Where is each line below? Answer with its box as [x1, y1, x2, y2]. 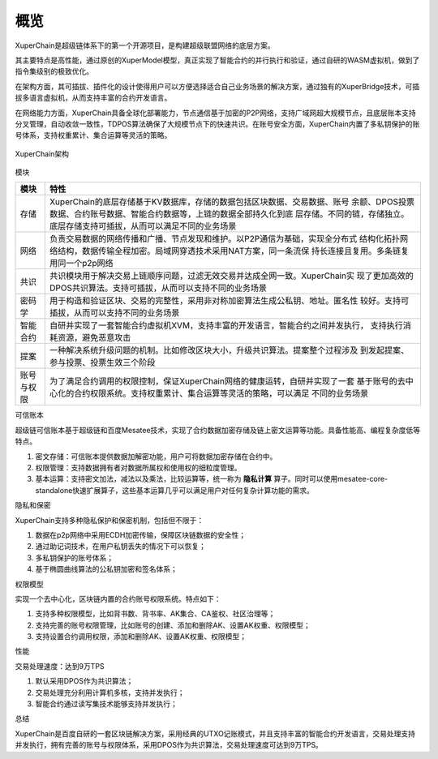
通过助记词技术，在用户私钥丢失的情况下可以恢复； [35, 542, 206, 551]
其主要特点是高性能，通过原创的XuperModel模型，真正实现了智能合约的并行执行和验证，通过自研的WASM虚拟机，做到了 [15, 55, 420, 65]
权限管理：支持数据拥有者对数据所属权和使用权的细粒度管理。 [35, 463, 242, 473]
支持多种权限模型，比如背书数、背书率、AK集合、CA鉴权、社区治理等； [35, 609, 276, 619]
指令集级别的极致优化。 [15, 66, 93, 76]
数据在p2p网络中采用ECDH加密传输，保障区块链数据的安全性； [35, 530, 247, 539]
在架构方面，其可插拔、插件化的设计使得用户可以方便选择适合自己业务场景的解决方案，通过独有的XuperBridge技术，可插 [15, 81, 420, 91]
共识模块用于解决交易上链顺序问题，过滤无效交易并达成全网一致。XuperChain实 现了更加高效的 [49, 270, 414, 281]
